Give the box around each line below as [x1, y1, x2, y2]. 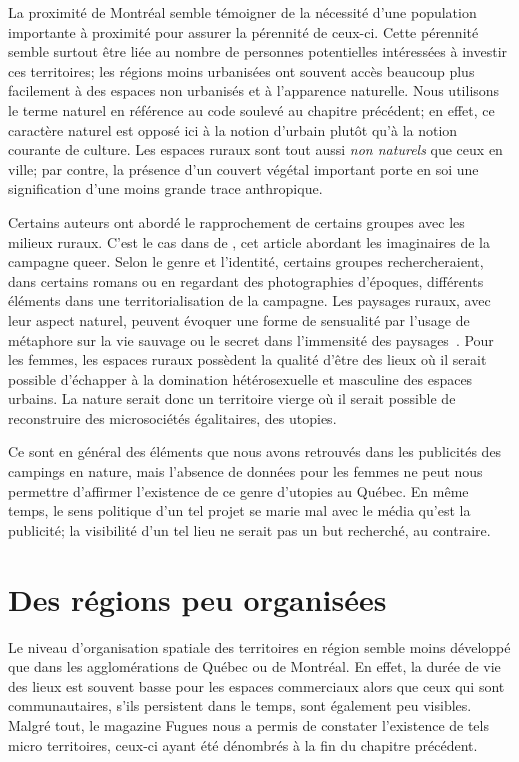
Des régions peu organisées [8, 578, 387, 619]
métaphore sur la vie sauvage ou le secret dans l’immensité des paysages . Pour [8, 329, 494, 350]
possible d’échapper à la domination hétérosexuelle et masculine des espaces [8, 368, 473, 389]
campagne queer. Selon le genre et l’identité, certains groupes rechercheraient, [8, 251, 484, 272]
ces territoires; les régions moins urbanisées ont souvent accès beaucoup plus [8, 60, 475, 81]
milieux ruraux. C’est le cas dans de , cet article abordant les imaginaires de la [8, 231, 490, 252]
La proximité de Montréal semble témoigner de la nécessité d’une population [8, 2, 477, 22]
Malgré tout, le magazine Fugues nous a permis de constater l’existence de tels [8, 714, 489, 735]
